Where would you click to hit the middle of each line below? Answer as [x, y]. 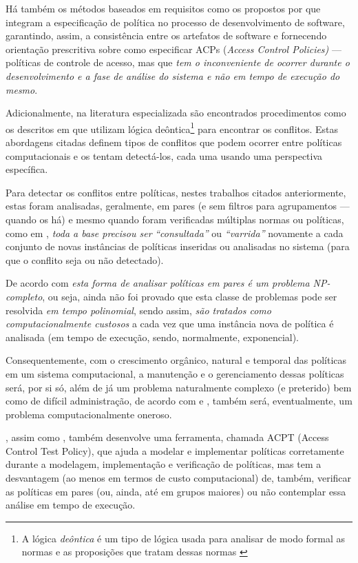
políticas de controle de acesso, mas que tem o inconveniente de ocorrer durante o [178, 62]
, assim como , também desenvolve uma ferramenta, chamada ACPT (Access [167, 437]
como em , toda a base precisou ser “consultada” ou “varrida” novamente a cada [175, 233]
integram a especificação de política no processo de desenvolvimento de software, [175, 22]
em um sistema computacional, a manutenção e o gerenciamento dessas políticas [175, 373]
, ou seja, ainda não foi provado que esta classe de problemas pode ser [190, 296]
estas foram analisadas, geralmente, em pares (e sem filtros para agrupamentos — [178, 206]
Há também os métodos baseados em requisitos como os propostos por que [163, 8]
